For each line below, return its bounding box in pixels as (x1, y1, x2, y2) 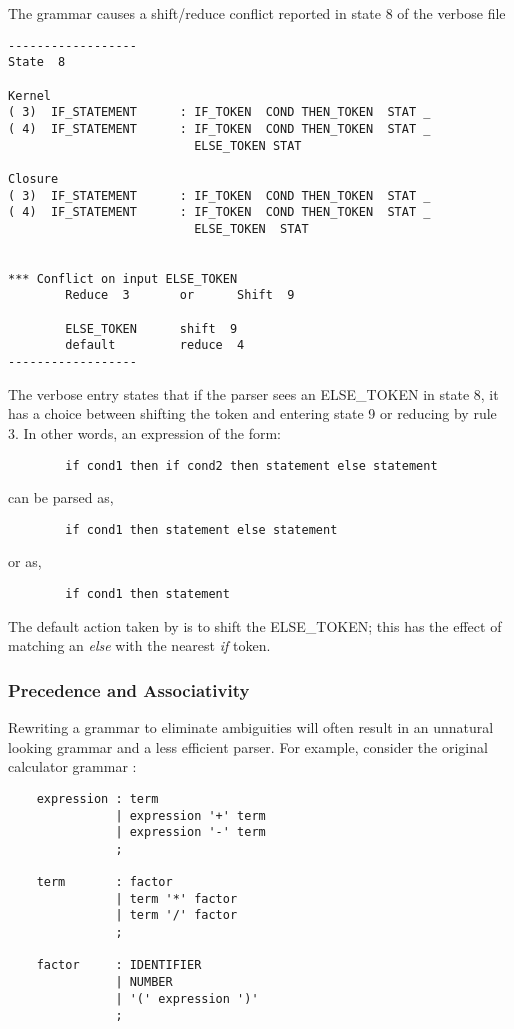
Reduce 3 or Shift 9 (65, 288, 295, 303)
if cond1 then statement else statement (65, 522, 338, 537)
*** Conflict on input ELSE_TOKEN (8, 271, 238, 286)
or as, (8, 551, 42, 572)
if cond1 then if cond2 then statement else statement (65, 458, 438, 473)
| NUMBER (115, 975, 173, 990)
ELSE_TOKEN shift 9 (65, 321, 238, 336)
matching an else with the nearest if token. (8, 635, 271, 656)
